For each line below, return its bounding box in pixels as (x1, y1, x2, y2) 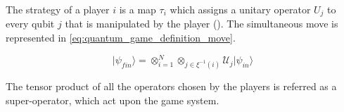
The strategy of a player (6, 2, 110, 16)
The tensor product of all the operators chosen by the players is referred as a (6, 79, 337, 93)
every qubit (6, 16, 55, 31)
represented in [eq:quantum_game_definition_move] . (6, 30, 236, 45)
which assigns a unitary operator (170, 2, 311, 16)
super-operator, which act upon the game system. (6, 92, 219, 107)
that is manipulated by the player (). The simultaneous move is (65, 16, 338, 31)
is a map (119, 2, 156, 16)
